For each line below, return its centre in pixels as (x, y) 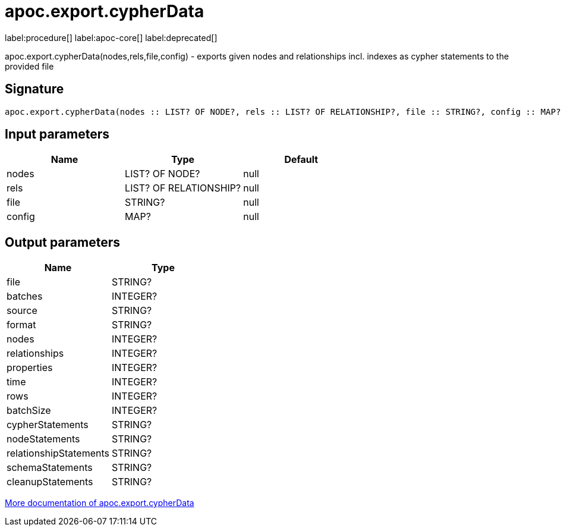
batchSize (29, 411)
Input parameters (57, 134)
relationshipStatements (58, 453)
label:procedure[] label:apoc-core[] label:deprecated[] (111, 37)
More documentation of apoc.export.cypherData (100, 503)
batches (25, 296)
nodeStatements (43, 439)
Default (301, 160)
